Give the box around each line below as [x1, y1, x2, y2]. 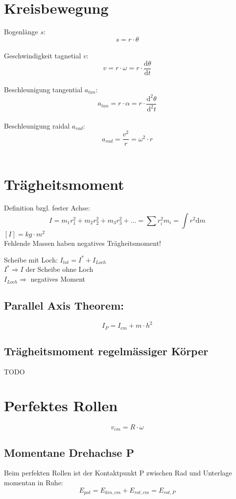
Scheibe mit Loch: [4, 254, 58, 264]
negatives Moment [30, 274, 85, 284]
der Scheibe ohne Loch [25, 264, 94, 274]
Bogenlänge [4, 26, 38, 37]
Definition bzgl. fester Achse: [4, 203, 90, 213]
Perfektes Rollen [4, 395, 118, 415]
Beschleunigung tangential [4, 84, 83, 94]
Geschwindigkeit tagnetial [4, 51, 81, 61]
